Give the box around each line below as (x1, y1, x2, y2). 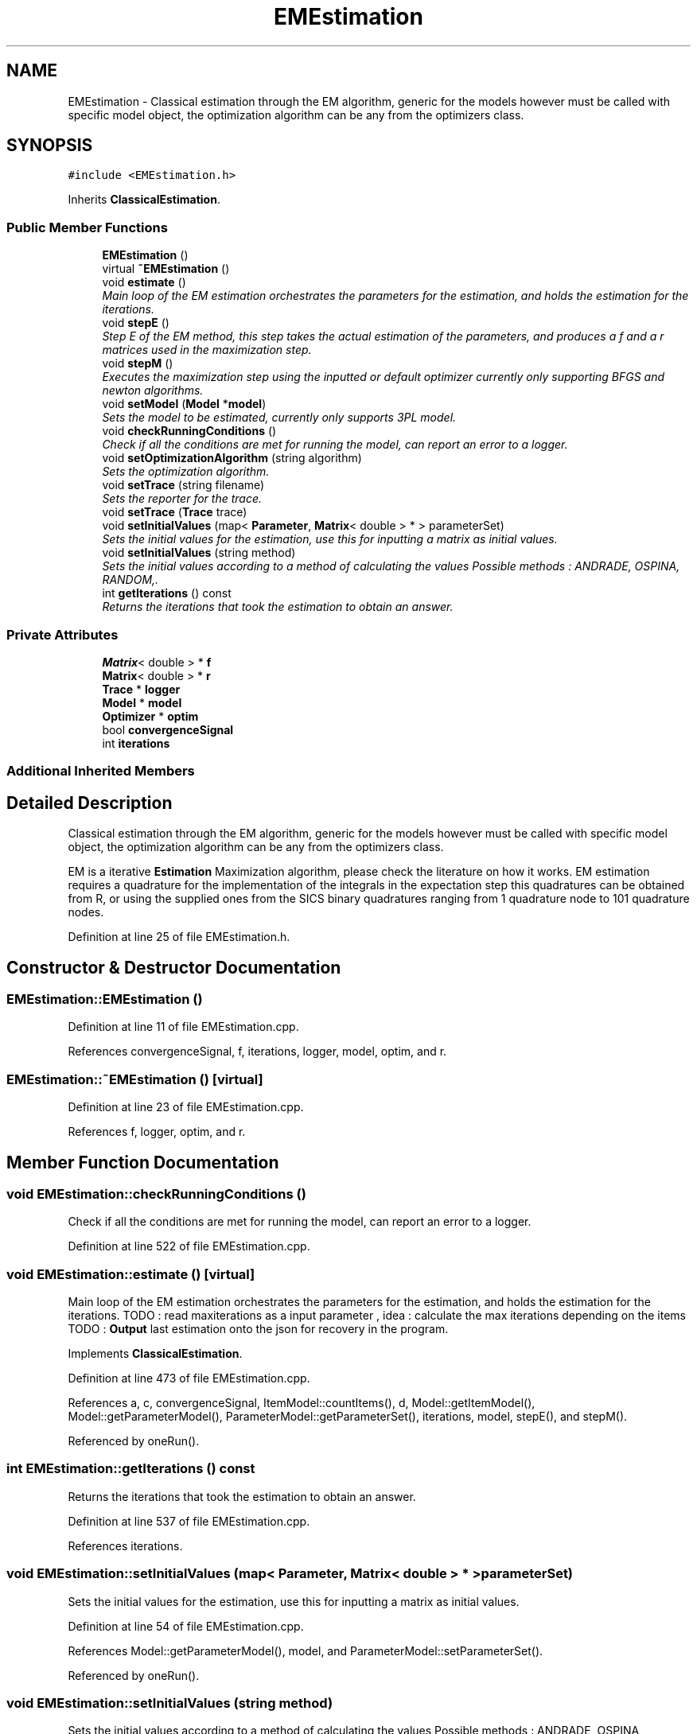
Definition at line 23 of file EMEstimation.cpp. (68, 1100, 304, 1114)
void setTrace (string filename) (102, 478, 265, 492)
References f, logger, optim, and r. (68, 1125, 246, 1139)
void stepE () (102, 316, 169, 330)
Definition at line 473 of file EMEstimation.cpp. (68, 1371, 310, 1386)
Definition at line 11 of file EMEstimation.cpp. (68, 1020, 299, 1034)
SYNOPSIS (6, 135, 93, 156)
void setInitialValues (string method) (102, 546, 296, 560)
